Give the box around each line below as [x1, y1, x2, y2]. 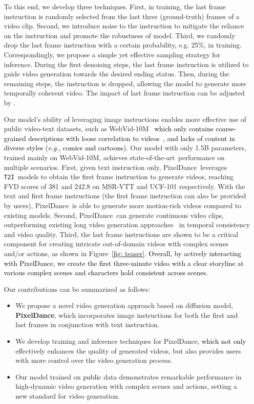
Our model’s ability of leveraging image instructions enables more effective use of [4, 114, 246, 124]
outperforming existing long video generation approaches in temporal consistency [4, 219, 250, 230]
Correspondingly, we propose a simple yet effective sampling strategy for [4, 49, 221, 59]
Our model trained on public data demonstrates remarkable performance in [15, 371, 242, 381]
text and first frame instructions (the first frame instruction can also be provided [4, 190, 246, 201]
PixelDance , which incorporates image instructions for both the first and [15, 309, 238, 320]
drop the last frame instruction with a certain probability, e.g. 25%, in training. [4, 40, 242, 50]
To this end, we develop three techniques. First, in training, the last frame [4, 1, 226, 11]
